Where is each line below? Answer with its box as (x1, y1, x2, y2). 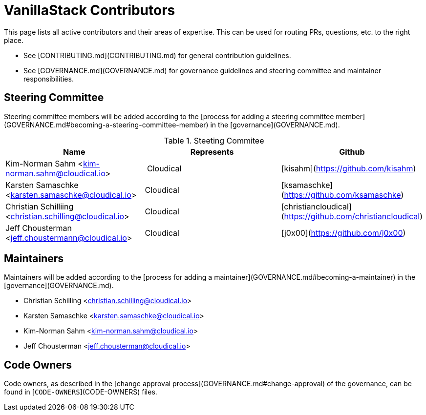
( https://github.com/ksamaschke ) (281, 189, 404, 200)
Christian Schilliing (5, 201, 74, 211)
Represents (190, 146, 234, 157)
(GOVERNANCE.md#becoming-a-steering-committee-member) (4, 120, 209, 129)
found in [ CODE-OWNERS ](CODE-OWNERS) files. (4, 388, 157, 396)
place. (4, 36, 24, 44)
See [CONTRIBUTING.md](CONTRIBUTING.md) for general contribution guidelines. (23, 51, 291, 60)
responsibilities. (23, 74, 74, 83)
